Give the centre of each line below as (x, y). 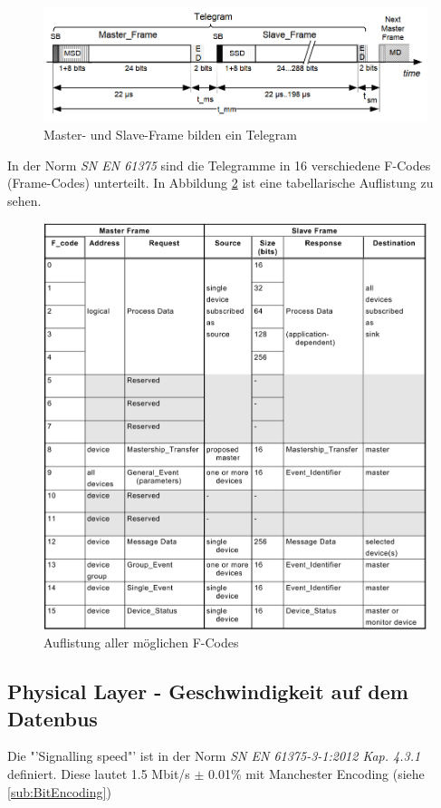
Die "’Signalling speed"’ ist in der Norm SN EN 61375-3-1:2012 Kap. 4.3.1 (214, 756)
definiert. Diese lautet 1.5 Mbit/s (99, 773)
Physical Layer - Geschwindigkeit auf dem (208, 691)
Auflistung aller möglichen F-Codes (141, 643)
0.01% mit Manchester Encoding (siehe (316, 773)
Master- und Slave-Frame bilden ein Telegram (170, 135)
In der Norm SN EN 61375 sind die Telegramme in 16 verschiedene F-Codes (219, 165)
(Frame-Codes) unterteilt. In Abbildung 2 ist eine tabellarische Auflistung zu (220, 183)
